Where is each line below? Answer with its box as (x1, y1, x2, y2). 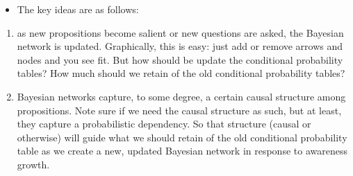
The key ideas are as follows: (17, 2, 139, 16)
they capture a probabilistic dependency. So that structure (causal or (17, 116, 311, 131)
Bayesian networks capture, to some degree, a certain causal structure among (17, 89, 346, 103)
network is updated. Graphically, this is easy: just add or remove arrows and (17, 39, 343, 53)
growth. (17, 157, 50, 171)
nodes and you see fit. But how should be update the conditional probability (17, 52, 343, 67)
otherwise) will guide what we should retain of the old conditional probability (17, 130, 347, 144)
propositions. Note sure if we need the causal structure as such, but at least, (17, 103, 342, 117)
